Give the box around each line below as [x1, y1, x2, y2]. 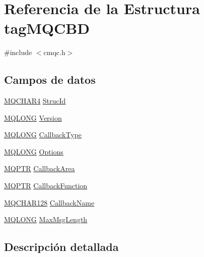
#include [4, 47, 32, 58]
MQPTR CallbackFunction [4, 180, 88, 191]
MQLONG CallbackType [4, 129, 82, 140]
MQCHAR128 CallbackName [4, 197, 95, 208]
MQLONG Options [4, 146, 63, 157]
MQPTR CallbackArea [4, 163, 75, 174]
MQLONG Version [4, 112, 62, 123]
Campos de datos [4, 72, 96, 87]
